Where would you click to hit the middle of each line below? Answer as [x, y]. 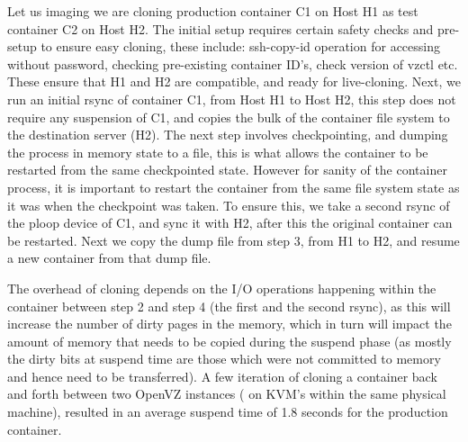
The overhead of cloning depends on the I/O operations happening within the [222, 288]
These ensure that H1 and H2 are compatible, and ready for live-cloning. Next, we [234, 81]
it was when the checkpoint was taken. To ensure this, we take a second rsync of [229, 205]
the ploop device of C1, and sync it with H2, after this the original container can [230, 223]
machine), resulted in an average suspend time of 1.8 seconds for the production [228, 412]
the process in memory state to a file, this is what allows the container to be [218, 152]
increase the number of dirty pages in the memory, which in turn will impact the [229, 324]
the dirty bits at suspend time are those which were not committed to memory [224, 359]
